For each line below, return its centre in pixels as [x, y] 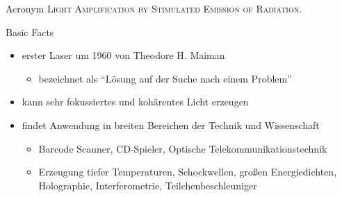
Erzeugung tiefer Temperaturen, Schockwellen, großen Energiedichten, [188, 172]
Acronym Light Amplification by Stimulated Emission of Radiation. [154, 8]
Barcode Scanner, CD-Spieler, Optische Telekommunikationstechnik [183, 148]
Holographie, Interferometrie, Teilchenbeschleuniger [148, 185]
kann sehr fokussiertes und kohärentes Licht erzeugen [135, 102]
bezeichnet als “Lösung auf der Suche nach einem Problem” [165, 78]
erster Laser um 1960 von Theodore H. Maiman [123, 55]
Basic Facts [30, 32]
